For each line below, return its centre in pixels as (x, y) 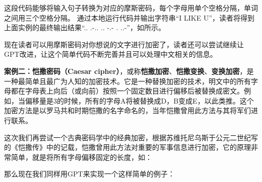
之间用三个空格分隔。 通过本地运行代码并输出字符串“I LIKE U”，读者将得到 (129, 17)
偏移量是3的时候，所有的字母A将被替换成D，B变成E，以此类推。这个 (139, 100)
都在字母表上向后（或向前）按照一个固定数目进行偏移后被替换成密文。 (127, 91)
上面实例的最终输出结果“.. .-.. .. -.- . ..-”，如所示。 (85, 27)
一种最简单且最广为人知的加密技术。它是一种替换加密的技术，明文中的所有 (127, 81)
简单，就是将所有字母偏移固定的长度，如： (81, 157)
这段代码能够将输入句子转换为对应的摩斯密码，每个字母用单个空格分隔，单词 (131, 8)
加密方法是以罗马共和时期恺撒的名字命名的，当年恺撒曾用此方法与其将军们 (127, 110)
